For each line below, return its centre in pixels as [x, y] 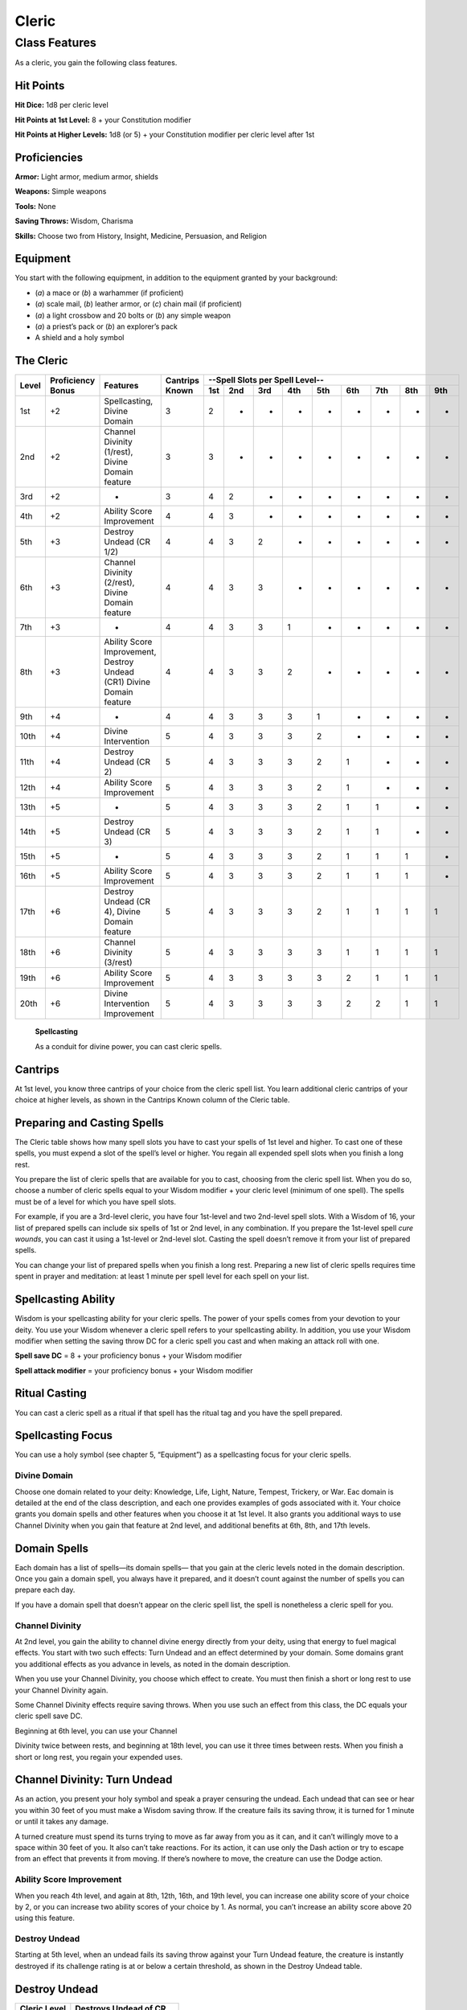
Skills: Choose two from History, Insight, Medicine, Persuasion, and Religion [141, 236]
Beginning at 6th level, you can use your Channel [96, 1731]
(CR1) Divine [127, 682]
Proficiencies [49, 157]
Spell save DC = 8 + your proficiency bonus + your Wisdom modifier [129, 1356]
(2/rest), [119, 583]
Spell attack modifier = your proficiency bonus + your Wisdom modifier [134, 1370]
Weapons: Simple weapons [61, 191]
